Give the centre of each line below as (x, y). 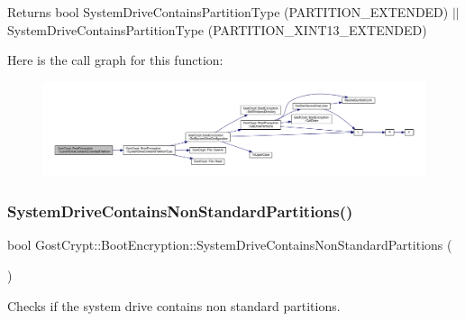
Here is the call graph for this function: (115, 60)
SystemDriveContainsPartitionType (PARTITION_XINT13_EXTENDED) (217, 29)
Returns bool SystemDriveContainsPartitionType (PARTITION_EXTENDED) (228, 12)
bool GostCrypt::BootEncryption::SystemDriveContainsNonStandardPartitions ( (230, 245)
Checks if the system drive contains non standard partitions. (174, 305)
